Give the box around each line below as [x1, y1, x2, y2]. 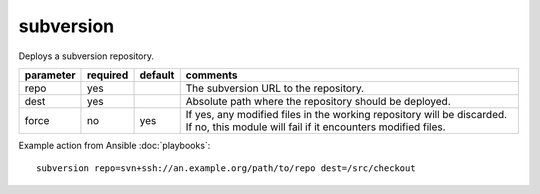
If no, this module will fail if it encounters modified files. [185, 120, 446, 134]
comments [185, 68, 238, 82]
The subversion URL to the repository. [185, 81, 365, 95]
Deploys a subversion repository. [18, 50, 155, 62]
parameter [24, 68, 76, 82]
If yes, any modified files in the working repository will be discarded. [185, 107, 508, 121]
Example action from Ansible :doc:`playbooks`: [18, 139, 211, 151]
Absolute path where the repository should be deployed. [185, 94, 452, 108]
